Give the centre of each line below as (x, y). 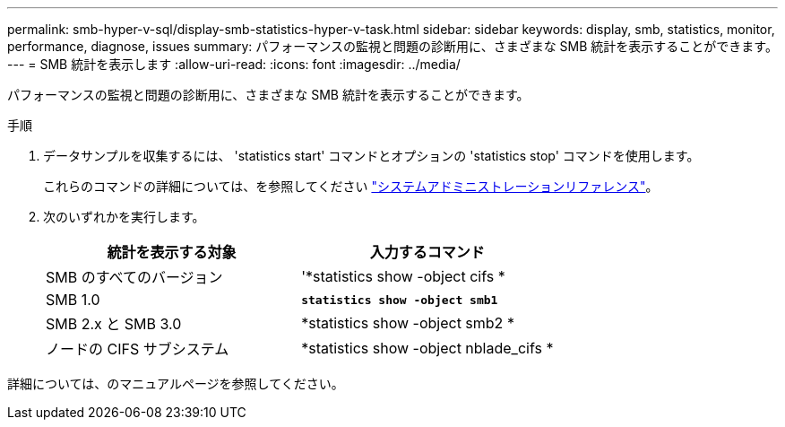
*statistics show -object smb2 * (408, 323)
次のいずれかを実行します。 (124, 217)
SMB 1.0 (73, 300)
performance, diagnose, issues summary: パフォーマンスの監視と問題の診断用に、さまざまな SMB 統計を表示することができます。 (392, 46)
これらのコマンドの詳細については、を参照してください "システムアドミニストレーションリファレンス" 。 (351, 186)
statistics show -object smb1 (400, 300)
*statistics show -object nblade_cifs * (427, 348)
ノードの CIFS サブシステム (138, 349)
